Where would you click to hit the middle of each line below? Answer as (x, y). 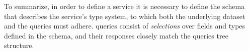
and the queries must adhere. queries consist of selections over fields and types (125, 26)
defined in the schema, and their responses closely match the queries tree (116, 35)
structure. (19, 45)
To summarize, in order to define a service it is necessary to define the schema (124, 6)
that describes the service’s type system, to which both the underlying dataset (125, 16)
